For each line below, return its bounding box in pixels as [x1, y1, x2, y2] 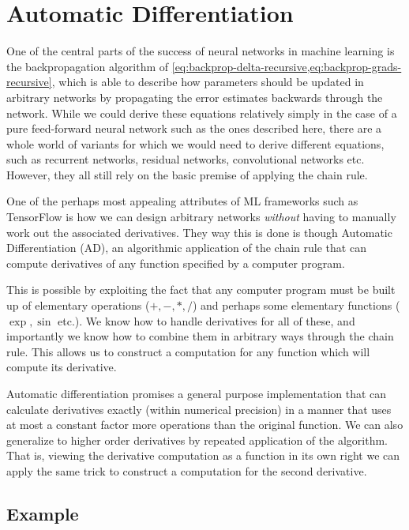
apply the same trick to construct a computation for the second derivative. [6, 462, 367, 479]
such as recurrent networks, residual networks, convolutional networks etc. [6, 151, 365, 167]
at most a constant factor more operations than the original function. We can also [6, 416, 403, 433]
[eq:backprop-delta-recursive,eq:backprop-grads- [171, 58, 402, 74]
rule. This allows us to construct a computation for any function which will [6, 343, 370, 359]
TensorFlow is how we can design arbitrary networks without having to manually [6, 209, 396, 225]
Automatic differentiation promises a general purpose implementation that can [6, 385, 387, 401]
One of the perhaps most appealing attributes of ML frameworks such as [6, 193, 358, 209]
